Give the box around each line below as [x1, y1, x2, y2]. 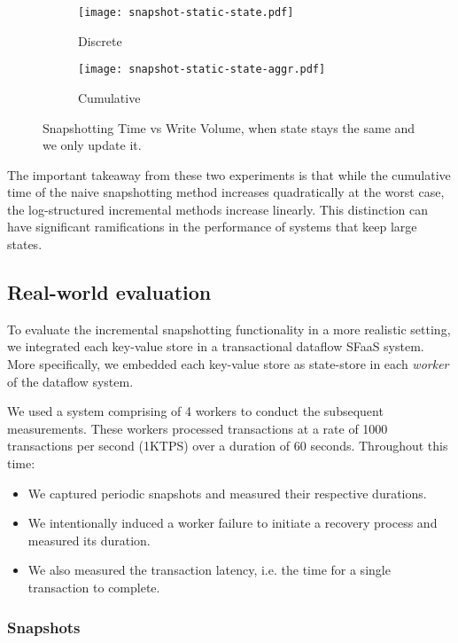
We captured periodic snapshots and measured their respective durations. [27, 483, 427, 502]
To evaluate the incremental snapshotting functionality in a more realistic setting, [7, 319, 451, 338]
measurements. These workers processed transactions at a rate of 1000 [7, 419, 388, 437]
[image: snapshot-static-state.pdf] [78, 6, 294, 19]
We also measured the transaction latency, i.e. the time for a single [27, 561, 391, 579]
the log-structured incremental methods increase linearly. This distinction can [7, 200, 429, 218]
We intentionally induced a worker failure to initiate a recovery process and [27, 514, 438, 532]
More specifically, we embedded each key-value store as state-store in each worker [7, 355, 449, 373]
